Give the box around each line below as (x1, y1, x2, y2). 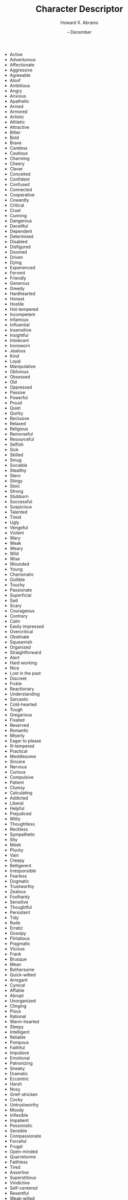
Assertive (9, 1169, 29, 1175)
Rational (9, 1013, 26, 1019)
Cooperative (9, 192, 35, 198)
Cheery (9, 161, 25, 166)
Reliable (9, 1034, 26, 1040)
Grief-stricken (9, 1091, 38, 1097)
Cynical (9, 982, 25, 988)
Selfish (9, 441, 24, 447)
